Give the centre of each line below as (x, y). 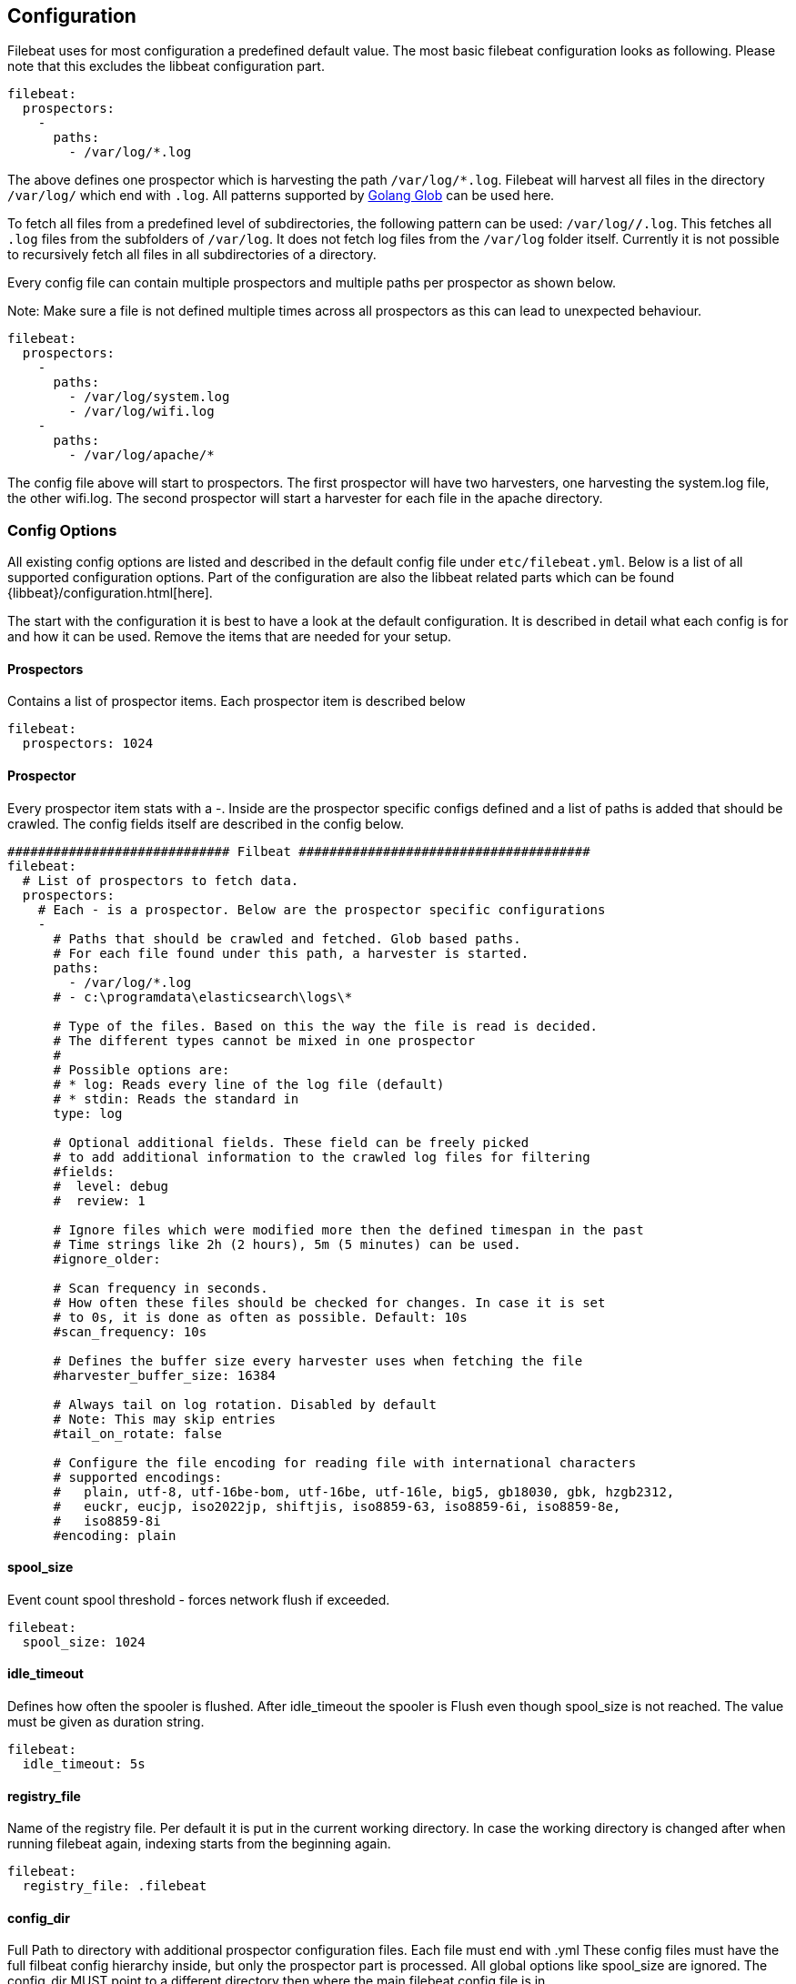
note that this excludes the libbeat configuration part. (166, 66)
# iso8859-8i (107, 1521)
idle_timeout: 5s (84, 1764)
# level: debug (111, 1186)
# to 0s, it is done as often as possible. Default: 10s (260, 1317)
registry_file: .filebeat (115, 1886)
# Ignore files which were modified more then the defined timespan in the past (348, 1229)
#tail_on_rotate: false (138, 1433)
